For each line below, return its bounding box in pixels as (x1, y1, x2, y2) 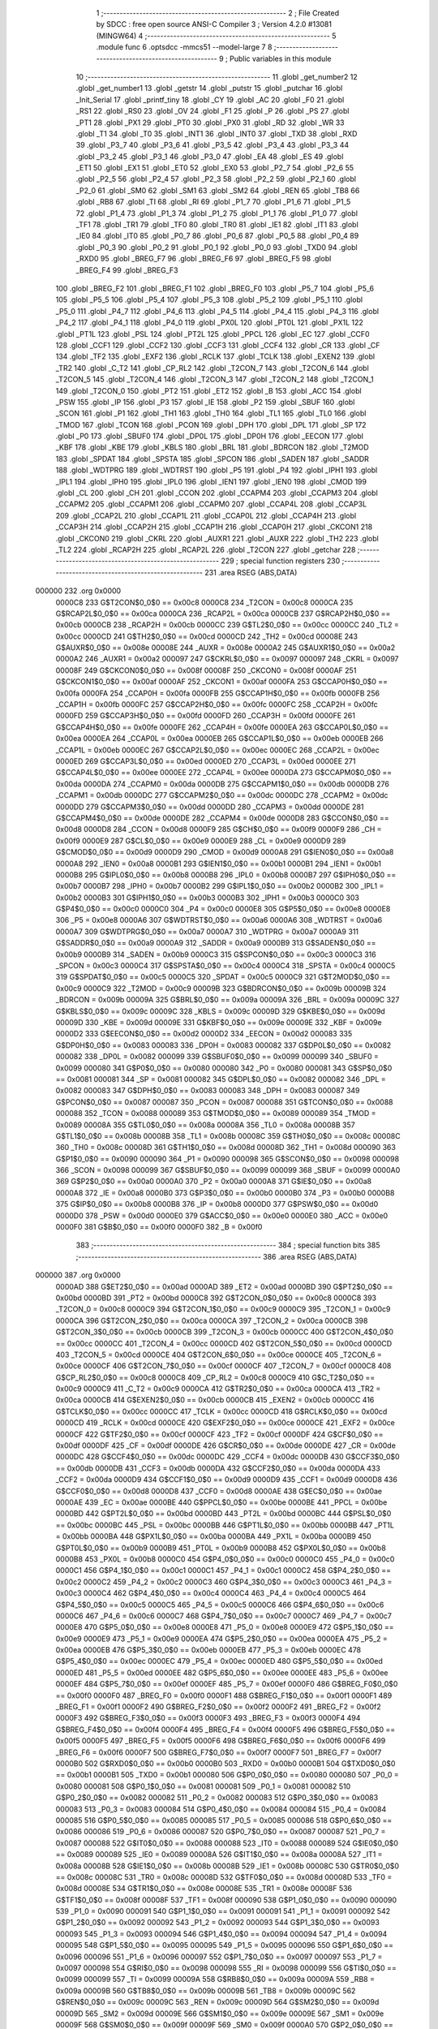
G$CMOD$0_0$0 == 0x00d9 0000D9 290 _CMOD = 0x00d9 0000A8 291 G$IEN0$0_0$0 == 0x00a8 (55, 847, 394, 857)
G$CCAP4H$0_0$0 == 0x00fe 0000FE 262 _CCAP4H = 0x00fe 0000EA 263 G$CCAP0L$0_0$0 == (55, 722, 389, 732)
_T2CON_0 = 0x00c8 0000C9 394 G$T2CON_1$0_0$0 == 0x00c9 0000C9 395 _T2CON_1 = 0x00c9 (55, 1304, 391, 1314)
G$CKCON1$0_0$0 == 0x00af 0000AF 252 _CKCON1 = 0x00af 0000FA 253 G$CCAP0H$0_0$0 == (55, 677, 389, 687)
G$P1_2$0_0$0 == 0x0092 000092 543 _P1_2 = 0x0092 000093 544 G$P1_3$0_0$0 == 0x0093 (55, 1918, 380, 1928)
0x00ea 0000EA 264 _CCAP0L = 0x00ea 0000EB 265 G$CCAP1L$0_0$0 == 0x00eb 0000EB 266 (55, 734, 384, 743)
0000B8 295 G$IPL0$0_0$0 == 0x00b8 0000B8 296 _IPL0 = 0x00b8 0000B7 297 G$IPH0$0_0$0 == (55, 869, 397, 880)
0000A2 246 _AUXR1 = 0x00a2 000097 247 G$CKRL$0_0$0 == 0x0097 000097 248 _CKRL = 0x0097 (55, 654, 399, 664)
